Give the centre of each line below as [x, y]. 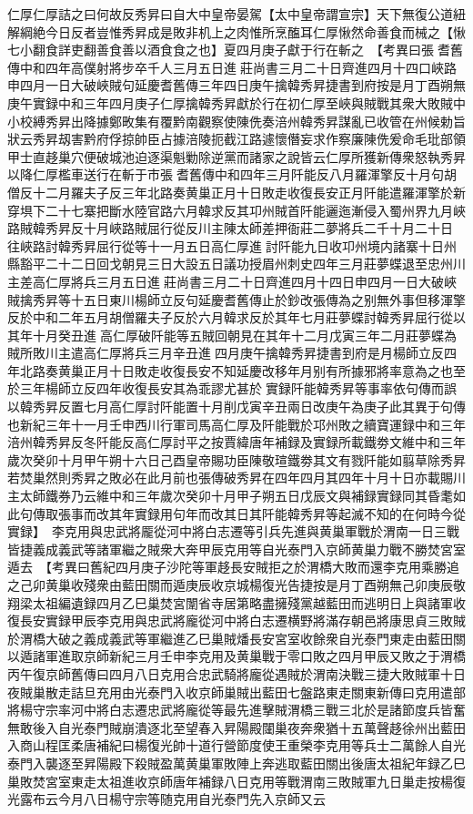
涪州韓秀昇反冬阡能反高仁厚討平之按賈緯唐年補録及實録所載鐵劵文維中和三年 [236, 442]
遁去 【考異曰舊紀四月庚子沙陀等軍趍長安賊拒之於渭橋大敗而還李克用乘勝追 [233, 567]
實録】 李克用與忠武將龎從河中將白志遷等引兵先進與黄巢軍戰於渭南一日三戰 [233, 531]
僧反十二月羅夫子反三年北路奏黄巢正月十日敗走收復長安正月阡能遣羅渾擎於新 [236, 192]
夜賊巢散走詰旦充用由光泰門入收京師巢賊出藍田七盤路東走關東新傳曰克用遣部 [236, 692]
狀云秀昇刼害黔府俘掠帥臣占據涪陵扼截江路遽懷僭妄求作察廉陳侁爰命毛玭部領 [236, 139]
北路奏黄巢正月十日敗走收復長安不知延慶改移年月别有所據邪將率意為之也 [236, 370]
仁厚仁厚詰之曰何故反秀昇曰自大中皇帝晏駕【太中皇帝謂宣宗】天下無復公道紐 [236, 14]
